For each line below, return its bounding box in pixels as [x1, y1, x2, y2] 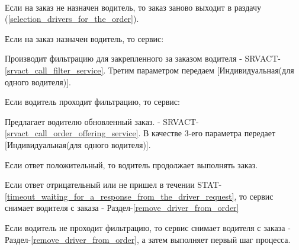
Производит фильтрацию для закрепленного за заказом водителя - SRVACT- [5, 52, 281, 65]
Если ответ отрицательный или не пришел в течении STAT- [5, 178, 222, 191]
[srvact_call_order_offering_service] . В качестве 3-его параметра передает [5, 127, 276, 139]
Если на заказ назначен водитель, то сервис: [5, 32, 164, 44]
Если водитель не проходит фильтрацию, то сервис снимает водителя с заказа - [5, 221, 291, 233]
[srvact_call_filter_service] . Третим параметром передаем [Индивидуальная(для [5, 63, 294, 76]
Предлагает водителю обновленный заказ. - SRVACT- [5, 115, 199, 127]
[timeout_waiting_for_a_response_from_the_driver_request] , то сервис [5, 190, 274, 202]
